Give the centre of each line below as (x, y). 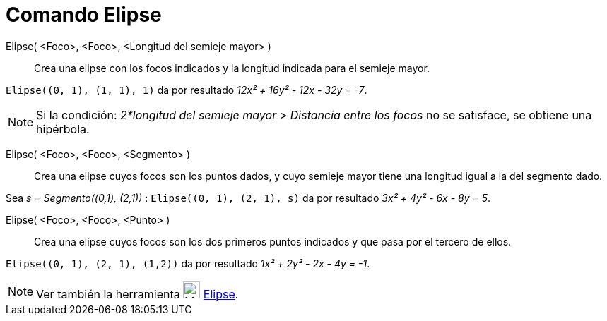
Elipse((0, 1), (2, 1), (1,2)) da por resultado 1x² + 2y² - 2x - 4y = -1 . (188, 263)
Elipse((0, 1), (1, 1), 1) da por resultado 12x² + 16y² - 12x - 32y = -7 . (187, 90)
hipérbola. (63, 129)
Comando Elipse (84, 15)
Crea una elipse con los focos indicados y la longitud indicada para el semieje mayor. (232, 68)
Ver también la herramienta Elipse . (137, 294)
